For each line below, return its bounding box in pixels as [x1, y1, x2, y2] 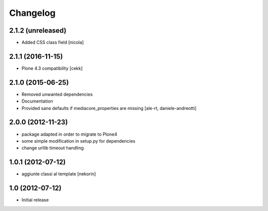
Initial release [21, 197, 49, 203]
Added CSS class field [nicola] [21, 40, 84, 46]
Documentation [21, 98, 53, 104]
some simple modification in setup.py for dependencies [21, 138, 135, 144]
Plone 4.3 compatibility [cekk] [21, 65, 83, 71]
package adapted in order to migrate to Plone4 [21, 131, 118, 137]
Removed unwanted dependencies [21, 91, 93, 97]
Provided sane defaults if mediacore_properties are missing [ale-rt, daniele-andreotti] [21, 105, 197, 111]
